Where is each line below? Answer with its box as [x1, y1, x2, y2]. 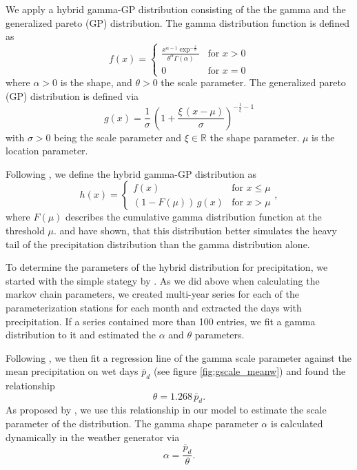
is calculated [270, 416, 323, 431]
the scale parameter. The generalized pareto [161, 75, 346, 90]
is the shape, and [60, 75, 132, 90]
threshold [6, 223, 45, 237]
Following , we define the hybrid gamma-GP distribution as [6, 166, 256, 181]
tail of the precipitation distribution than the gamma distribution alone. [6, 236, 310, 251]
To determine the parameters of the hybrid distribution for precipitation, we [6, 260, 328, 274]
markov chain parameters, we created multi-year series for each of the [6, 287, 299, 301]
